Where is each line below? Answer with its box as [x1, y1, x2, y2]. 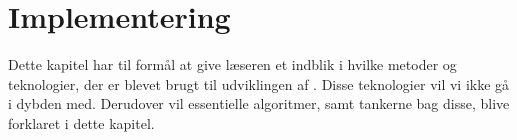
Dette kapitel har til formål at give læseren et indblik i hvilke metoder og [8, 54, 457, 75]
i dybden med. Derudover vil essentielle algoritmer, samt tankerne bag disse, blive [8, 93, 510, 114]
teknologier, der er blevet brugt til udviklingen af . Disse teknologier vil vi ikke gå [8, 73, 510, 94]
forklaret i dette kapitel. [8, 112, 155, 133]
